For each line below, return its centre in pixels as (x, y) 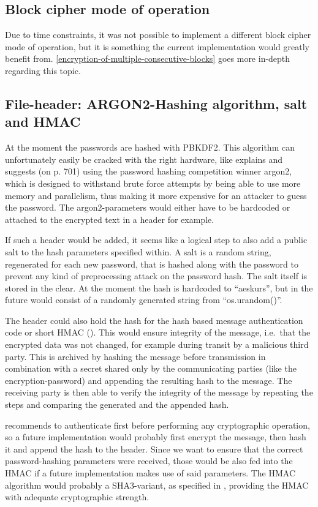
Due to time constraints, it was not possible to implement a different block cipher (158, 35)
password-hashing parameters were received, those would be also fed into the (149, 461)
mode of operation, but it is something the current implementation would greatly (157, 46)
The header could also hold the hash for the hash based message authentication (154, 320)
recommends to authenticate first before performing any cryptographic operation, (157, 425)
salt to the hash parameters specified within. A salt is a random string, (138, 251)
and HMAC (43, 122)
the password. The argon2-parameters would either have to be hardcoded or (148, 207)
